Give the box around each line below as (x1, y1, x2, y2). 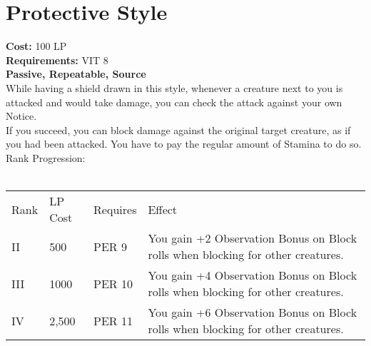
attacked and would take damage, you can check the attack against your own (6, 94, 342, 109)
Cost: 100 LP (6, 39, 67, 54)
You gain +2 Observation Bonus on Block (148, 230, 357, 247)
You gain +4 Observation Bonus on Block (148, 267, 357, 284)
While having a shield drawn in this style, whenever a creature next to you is (6, 80, 343, 95)
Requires (93, 200, 137, 218)
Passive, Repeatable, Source (6, 66, 146, 81)
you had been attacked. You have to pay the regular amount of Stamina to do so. (6, 136, 362, 151)
